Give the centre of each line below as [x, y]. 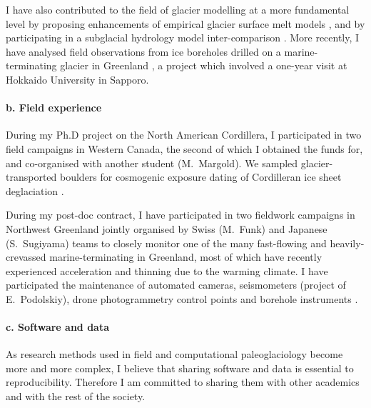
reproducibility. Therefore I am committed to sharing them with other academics [183, 382]
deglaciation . [35, 190]
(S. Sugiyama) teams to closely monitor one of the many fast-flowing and [166, 243]
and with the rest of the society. [76, 396]
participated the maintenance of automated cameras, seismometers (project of [176, 285]
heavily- [347, 243]
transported [31, 177]
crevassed [26, 257]
